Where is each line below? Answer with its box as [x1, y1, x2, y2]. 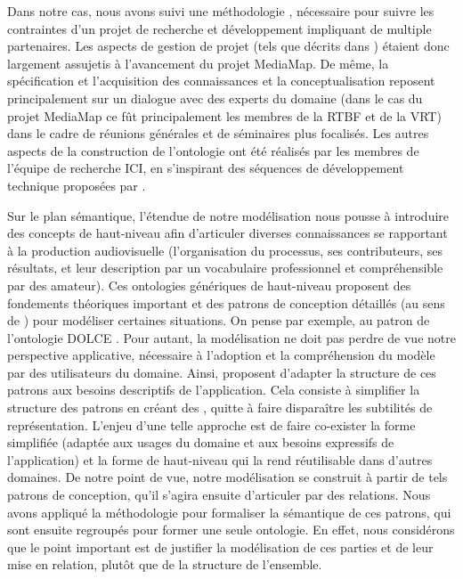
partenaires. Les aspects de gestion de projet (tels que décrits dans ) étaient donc [7, 37, 450, 55]
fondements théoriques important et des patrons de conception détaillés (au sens [7, 293, 445, 312]
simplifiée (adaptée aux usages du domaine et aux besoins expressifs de [7, 433, 394, 452]
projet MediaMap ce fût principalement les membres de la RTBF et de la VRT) [7, 106, 442, 125]
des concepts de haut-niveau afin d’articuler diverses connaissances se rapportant [7, 224, 448, 242]
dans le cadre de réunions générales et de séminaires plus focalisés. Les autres [7, 124, 429, 143]
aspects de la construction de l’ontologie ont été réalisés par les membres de [7, 141, 419, 159]
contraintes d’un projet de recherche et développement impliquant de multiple [7, 19, 432, 37]
